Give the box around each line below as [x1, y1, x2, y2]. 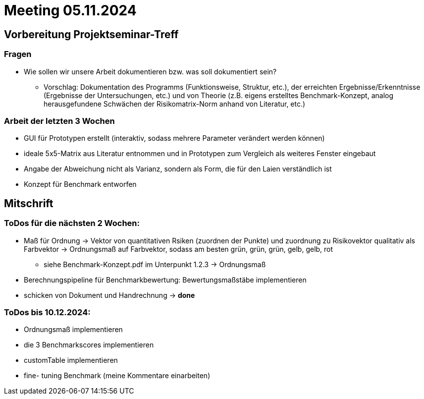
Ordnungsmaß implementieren [24, 325, 123, 334]
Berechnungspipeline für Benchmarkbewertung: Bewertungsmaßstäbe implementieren [24, 275, 307, 284]
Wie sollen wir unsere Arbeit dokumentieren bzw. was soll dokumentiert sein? [24, 67, 277, 76]
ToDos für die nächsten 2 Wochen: [4, 218, 140, 228]
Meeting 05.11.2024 [4, 2, 137, 19]
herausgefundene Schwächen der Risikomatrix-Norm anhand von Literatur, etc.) [44, 99, 306, 108]
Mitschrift [4, 197, 53, 210]
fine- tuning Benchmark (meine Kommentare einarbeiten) [24, 371, 211, 380]
